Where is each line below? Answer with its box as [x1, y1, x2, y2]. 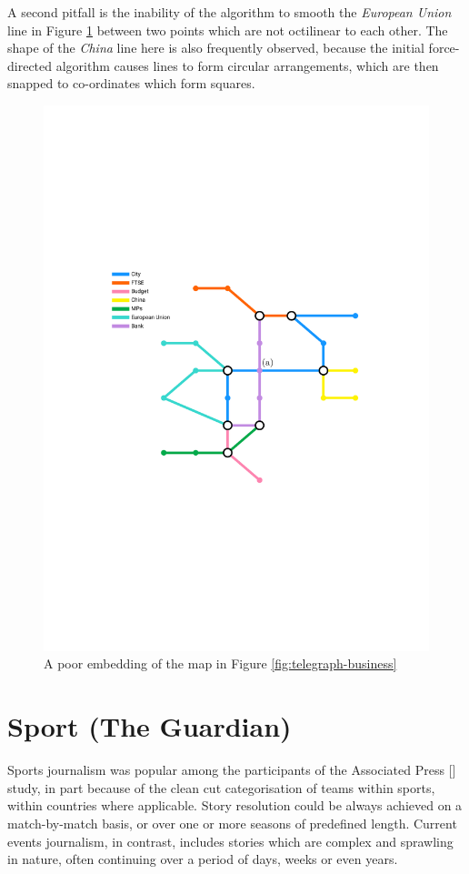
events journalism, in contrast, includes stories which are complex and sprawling [7, 831, 454, 850]
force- [428, 38, 460, 57]
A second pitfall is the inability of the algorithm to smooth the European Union [7, 3, 452, 21]
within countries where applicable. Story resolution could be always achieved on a [7, 796, 463, 815]
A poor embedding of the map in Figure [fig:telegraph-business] [44, 654, 397, 673]
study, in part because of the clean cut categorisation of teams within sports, [7, 778, 435, 797]
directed [7, 55, 53, 75]
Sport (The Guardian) [7, 708, 292, 745]
